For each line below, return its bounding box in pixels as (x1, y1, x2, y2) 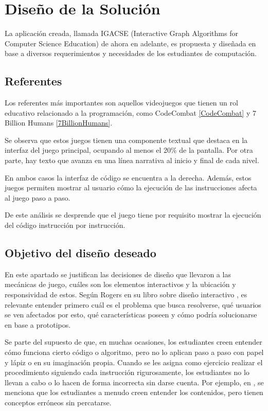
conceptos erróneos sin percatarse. (5, 397, 112, 407)
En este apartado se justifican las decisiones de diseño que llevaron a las (5, 269, 231, 279)
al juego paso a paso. (5, 192, 70, 203)
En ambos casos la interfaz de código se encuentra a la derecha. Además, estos (5, 172, 252, 183)
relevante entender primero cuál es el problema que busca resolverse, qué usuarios (5, 299, 261, 310)
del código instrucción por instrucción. (5, 220, 126, 230)
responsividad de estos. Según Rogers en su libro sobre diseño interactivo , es (5, 289, 247, 300)
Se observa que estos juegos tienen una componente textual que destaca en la (5, 134, 248, 145)
